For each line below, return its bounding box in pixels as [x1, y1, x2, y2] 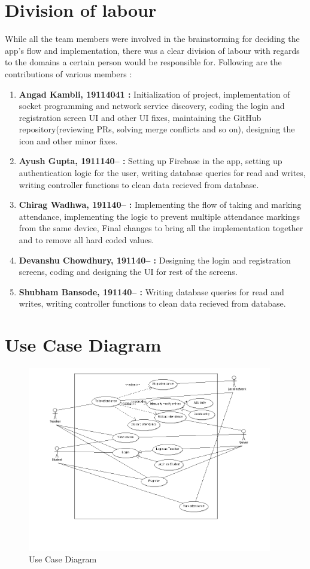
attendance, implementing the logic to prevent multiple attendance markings [19, 210, 300, 222]
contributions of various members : [5, 67, 132, 80]
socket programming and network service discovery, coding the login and [19, 99, 285, 112]
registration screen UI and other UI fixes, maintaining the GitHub [19, 111, 262, 123]
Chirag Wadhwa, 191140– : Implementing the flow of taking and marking [19, 198, 302, 211]
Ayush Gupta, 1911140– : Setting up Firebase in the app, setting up [19, 155, 282, 167]
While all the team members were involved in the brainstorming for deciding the [5, 32, 300, 45]
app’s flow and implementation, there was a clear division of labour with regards [5, 44, 300, 56]
